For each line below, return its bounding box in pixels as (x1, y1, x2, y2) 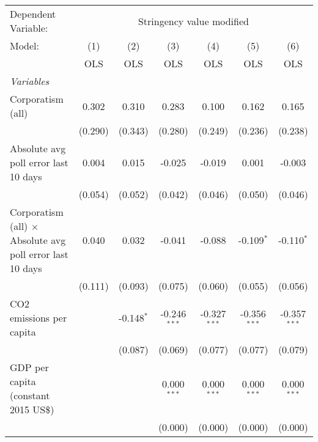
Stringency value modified (138, 13, 249, 28)
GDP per (10, 360, 49, 374)
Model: (10, 39, 40, 53)
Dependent (10, 7, 56, 21)
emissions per (10, 311, 67, 325)
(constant (10, 388, 50, 402)
